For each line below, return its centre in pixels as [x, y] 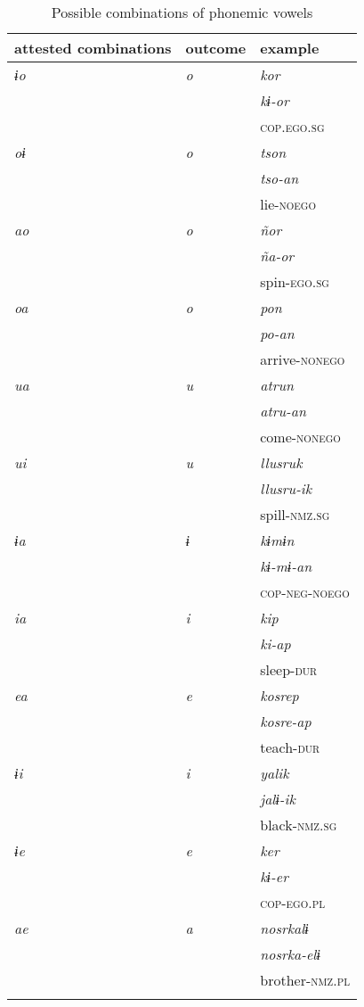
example [290, 48]
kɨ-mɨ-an [286, 566]
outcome [216, 48]
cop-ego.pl [293, 902]
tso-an [279, 178]
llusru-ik [286, 488]
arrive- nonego [303, 359]
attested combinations [93, 48]
